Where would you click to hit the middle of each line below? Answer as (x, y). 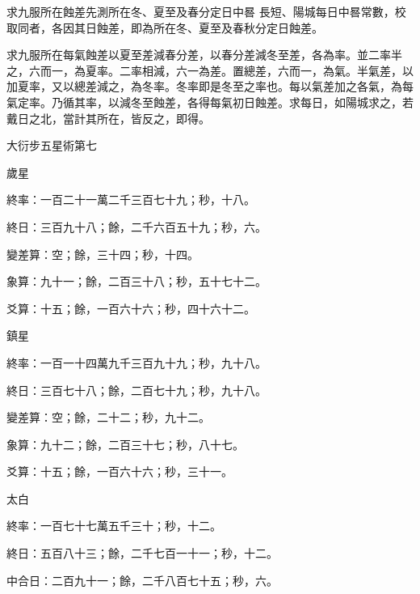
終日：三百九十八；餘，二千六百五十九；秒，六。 (136, 226)
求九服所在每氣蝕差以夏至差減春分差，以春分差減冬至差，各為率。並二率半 (204, 55)
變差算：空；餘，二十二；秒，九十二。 (108, 417)
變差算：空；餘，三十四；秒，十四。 (103, 254)
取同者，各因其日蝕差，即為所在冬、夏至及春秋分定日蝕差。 (165, 27)
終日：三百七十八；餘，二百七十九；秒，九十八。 (136, 390)
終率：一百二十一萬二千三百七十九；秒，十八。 (131, 199)
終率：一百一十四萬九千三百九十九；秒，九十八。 (136, 362)
